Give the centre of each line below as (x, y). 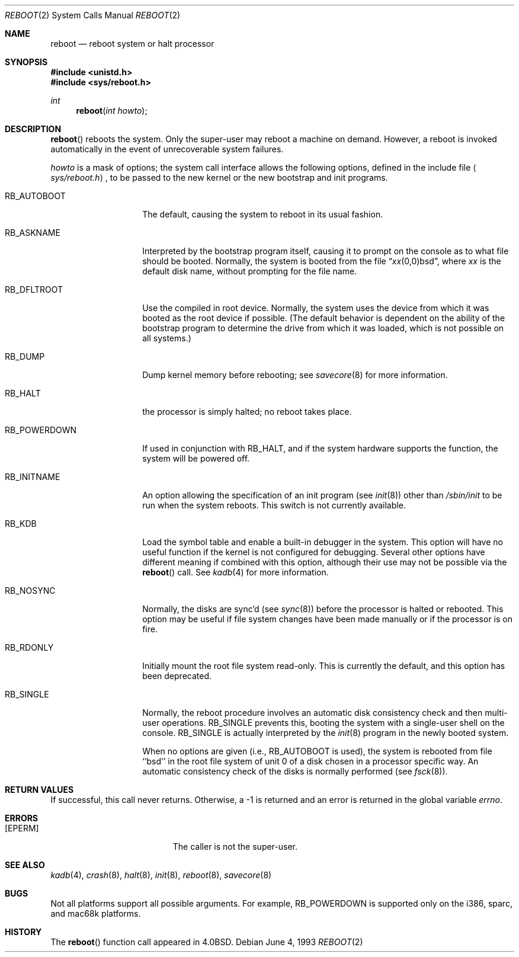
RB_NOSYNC (30, 590)
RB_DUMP (25, 356)
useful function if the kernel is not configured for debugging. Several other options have (314, 552)
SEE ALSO (25, 865)
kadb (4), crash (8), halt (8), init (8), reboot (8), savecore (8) (161, 875)
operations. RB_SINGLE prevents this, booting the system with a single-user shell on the (333, 723)
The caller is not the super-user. (235, 846)
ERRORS (22, 818)
